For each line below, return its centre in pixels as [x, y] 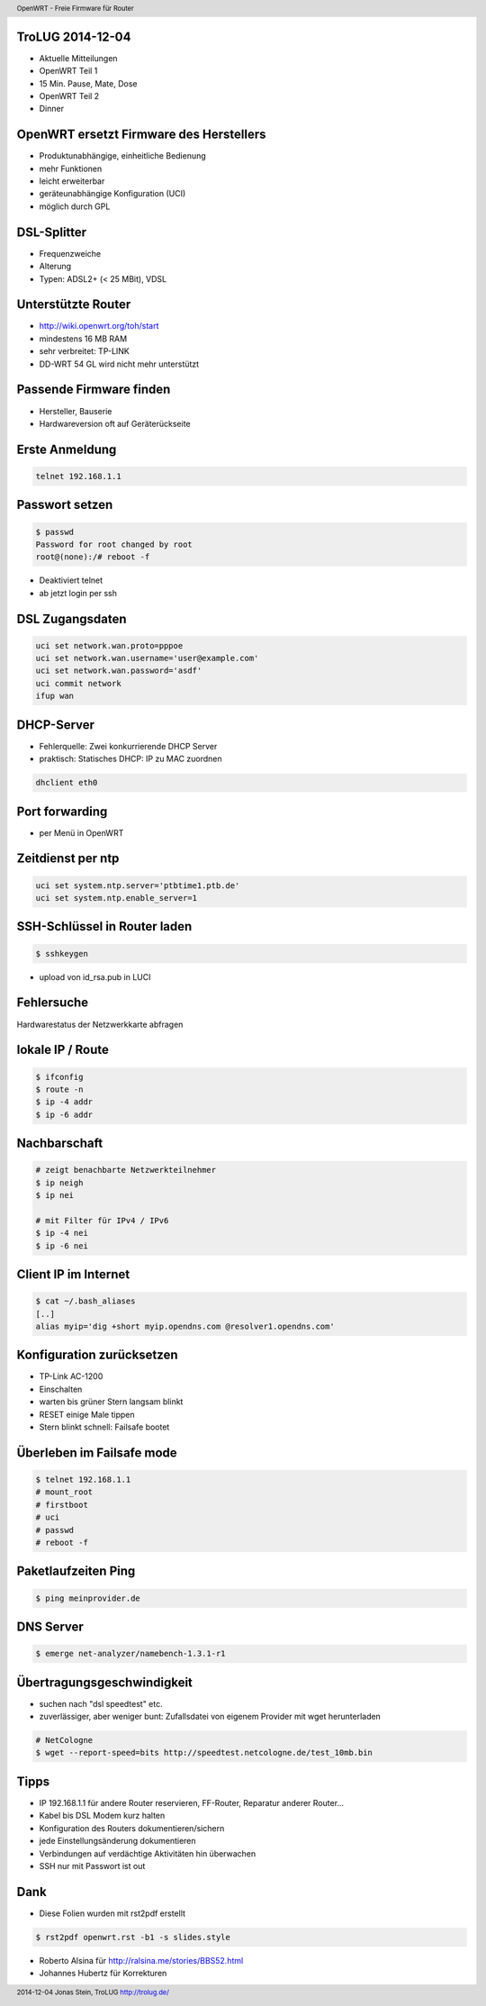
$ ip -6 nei [62, 1246]
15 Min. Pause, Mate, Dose [88, 83]
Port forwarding [62, 811]
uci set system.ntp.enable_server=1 [117, 898]
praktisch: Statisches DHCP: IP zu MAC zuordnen [130, 759]
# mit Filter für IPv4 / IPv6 [102, 1220]
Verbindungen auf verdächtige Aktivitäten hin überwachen [148, 1853]
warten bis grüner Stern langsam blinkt [111, 1402]
